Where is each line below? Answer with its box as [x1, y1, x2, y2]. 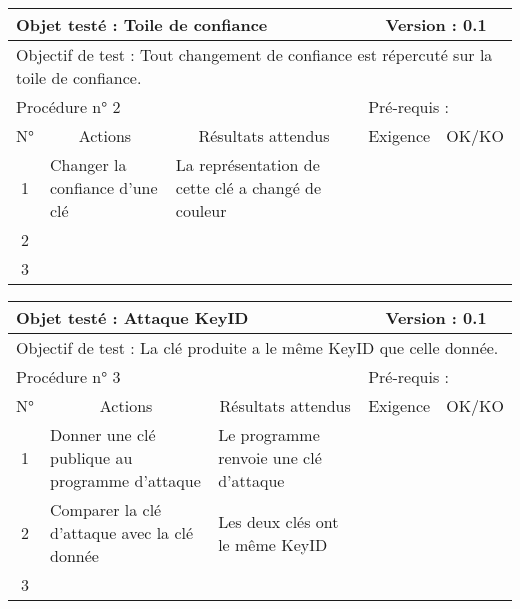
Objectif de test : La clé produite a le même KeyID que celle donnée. [16, 336, 499, 359]
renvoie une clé [218, 446, 322, 469]
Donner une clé [50, 423, 156, 446]
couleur [175, 199, 227, 222]
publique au [50, 446, 133, 469]
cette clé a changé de [175, 176, 322, 199]
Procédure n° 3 [16, 365, 121, 388]
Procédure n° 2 [16, 95, 121, 118]
